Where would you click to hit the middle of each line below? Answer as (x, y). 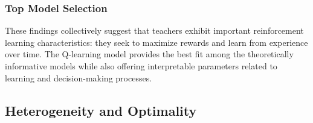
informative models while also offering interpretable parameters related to (141, 66)
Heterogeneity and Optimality (101, 110)
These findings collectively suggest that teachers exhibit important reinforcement (154, 30)
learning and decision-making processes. (79, 77)
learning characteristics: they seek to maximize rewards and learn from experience (156, 42)
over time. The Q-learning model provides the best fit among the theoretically (149, 54)
